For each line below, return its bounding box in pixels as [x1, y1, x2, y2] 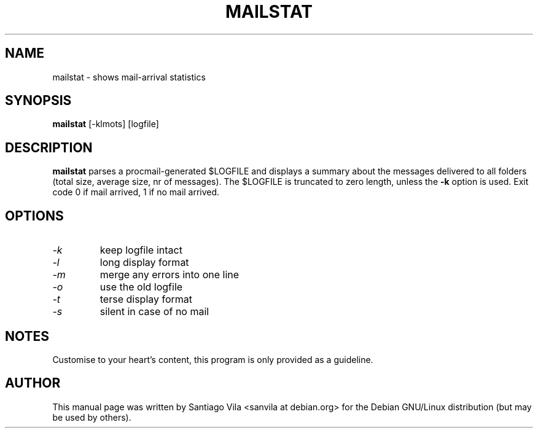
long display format [99, 256, 189, 269]
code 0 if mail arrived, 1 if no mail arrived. [52, 187, 220, 198]
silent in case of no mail [99, 305, 209, 318]
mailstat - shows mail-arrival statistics [52, 71, 206, 82]
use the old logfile [99, 281, 183, 294]
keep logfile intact [99, 244, 182, 257]
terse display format [99, 293, 193, 306]
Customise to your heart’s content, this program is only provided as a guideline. [52, 354, 373, 365]
